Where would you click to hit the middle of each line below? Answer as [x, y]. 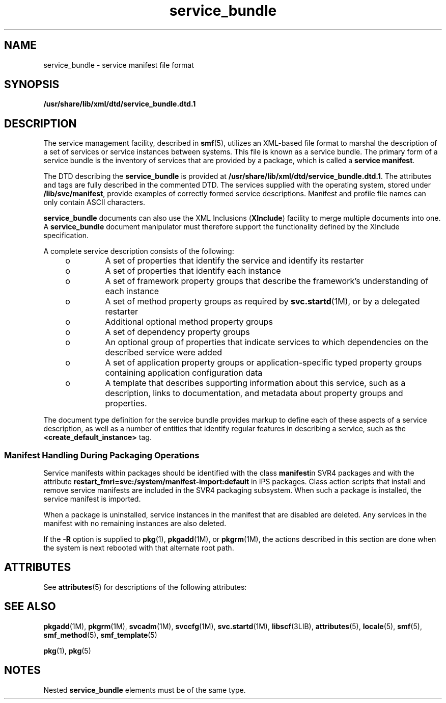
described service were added [164, 353]
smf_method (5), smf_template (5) [100, 635]
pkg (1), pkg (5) [67, 650]
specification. [66, 236]
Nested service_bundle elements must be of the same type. [145, 690]
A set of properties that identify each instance [193, 271]
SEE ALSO [30, 607]
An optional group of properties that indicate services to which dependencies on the [267, 342]
